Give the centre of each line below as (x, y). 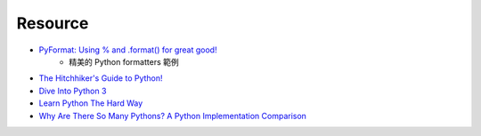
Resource (53, 23)
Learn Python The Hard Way (91, 103)
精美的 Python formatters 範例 (124, 61)
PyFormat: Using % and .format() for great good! (128, 50)
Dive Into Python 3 (73, 91)
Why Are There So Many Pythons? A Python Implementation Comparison (173, 116)
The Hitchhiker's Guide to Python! (101, 78)
